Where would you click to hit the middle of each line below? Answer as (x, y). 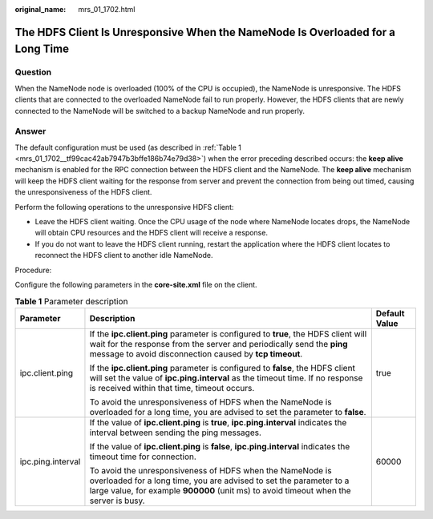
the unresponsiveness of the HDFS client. (83, 192)
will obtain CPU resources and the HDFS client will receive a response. (152, 233)
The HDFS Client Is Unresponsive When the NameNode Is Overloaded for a (205, 32)
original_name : (40, 9)
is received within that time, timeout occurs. (172, 388)
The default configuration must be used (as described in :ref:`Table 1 (128, 147)
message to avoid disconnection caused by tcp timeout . (196, 354)
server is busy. (117, 501)
